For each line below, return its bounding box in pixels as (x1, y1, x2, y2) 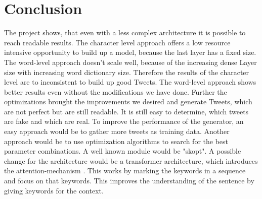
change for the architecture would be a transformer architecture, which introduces (4, 155, 258, 166)
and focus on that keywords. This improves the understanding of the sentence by (4, 175, 254, 186)
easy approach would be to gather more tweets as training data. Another (4, 126, 230, 137)
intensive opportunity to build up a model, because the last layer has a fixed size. (4, 47, 256, 57)
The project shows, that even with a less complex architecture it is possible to (4, 27, 246, 38)
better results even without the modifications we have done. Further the (4, 86, 227, 97)
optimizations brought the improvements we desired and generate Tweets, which (4, 96, 252, 107)
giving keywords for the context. (4, 185, 104, 195)
